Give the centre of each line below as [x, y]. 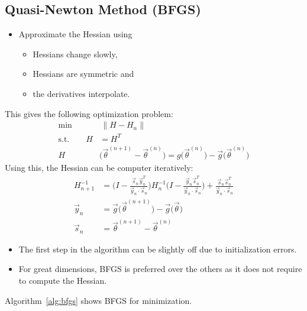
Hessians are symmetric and [83, 74]
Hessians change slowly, [75, 54]
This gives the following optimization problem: [89, 113]
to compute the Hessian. [63, 281]
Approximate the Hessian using [75, 34]
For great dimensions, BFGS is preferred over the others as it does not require [160, 269]
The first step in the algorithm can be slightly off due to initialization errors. [158, 249]
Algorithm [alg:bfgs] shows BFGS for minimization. [98, 300]
